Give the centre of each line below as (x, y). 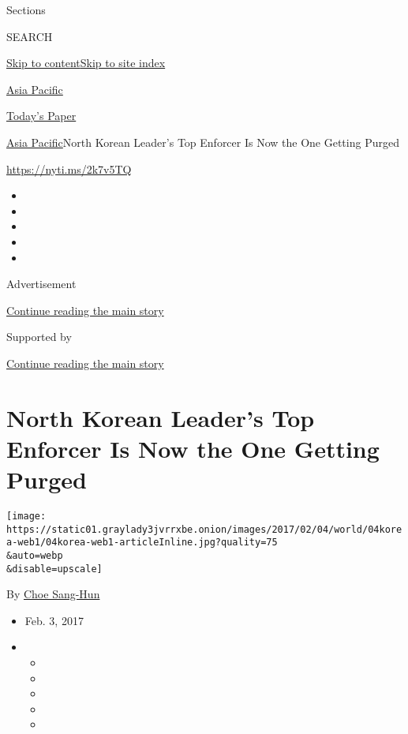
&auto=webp (35, 555)
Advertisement (41, 284)
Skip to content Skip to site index (86, 63)
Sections (26, 9)
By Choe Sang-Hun (53, 594)
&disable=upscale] (54, 569)
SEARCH (30, 36)
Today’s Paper (41, 116)
